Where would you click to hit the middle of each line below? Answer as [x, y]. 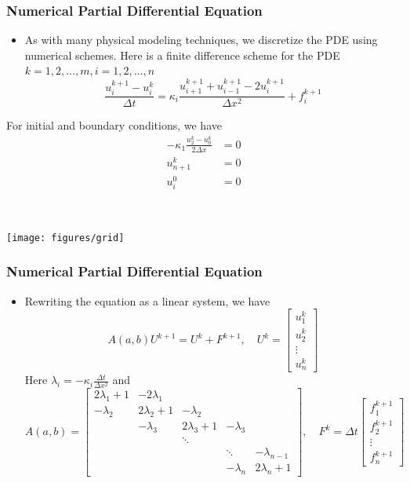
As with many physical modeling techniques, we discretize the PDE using [201, 40]
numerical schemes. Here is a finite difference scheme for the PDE [182, 55]
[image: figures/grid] [65, 238]
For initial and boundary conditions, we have [114, 125]
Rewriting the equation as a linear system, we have [147, 300]
